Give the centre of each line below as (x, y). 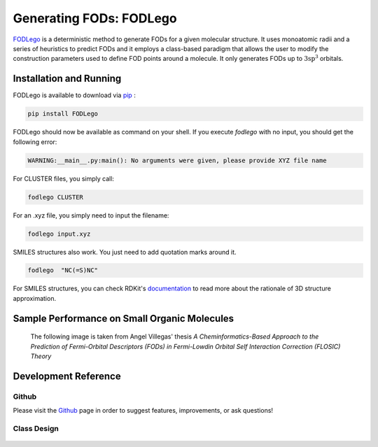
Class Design (36, 428)
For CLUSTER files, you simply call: (64, 178)
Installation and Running (67, 79)
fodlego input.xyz (59, 234)
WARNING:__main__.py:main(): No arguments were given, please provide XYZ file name (177, 160)
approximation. (34, 298)
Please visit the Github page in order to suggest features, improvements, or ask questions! (143, 411)
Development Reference (67, 376)
